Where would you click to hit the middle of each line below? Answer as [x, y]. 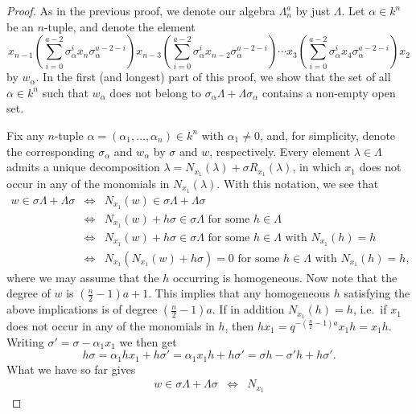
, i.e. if [370, 309]
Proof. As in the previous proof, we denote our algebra [141, 10]
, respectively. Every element [280, 151]
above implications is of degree [82, 309]
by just [313, 10]
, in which [317, 167]
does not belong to [156, 92]
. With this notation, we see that [298, 184]
